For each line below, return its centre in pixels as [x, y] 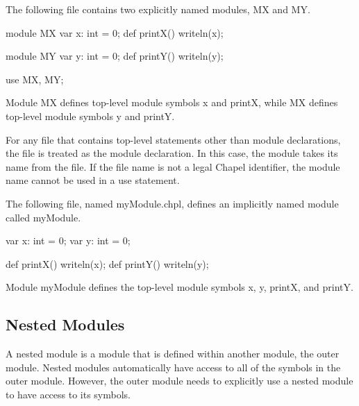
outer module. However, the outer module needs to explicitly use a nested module [179, 381]
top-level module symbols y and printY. [90, 116]
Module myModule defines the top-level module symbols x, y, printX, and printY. [179, 287]
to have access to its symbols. [68, 394]
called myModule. [43, 217]
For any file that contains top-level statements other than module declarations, [173, 139]
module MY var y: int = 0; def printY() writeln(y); [115, 56]
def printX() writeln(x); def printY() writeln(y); [107, 263]
